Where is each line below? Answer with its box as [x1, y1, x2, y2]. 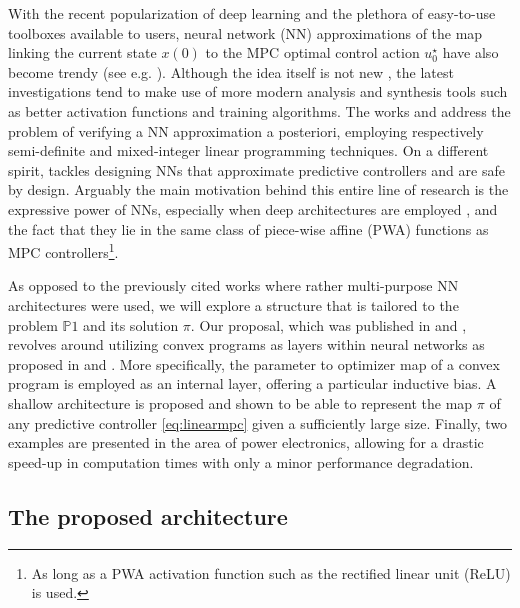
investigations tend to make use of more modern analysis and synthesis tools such [8, 81, 508, 102]
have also [442, 42, 499, 63]
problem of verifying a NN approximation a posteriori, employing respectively [8, 120, 484, 141]
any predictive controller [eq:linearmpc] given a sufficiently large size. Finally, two [8, 412, 508, 433]
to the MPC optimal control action [205, 42, 420, 63]
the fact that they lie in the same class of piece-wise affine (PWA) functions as [8, 218, 489, 239]
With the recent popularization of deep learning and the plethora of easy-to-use [8, 3, 496, 23]
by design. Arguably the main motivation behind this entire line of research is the [8, 179, 509, 200]
